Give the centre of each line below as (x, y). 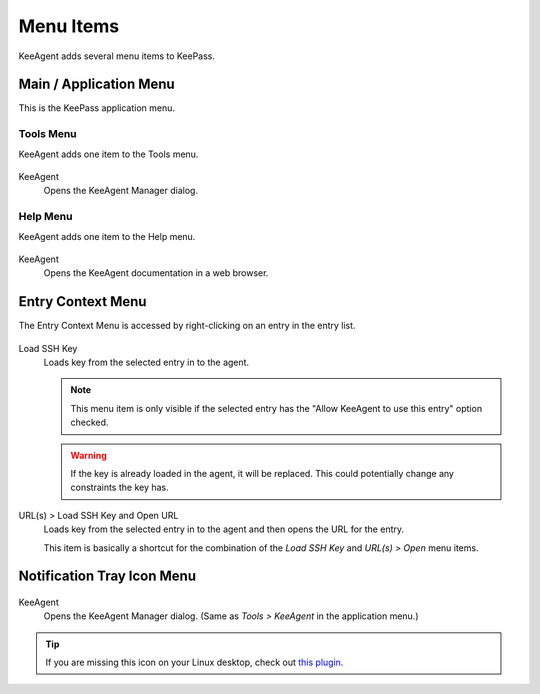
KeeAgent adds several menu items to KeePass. (116, 56)
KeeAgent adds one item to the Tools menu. (108, 154)
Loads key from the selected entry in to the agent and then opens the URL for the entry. (224, 529)
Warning (88, 455)
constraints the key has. (119, 487)
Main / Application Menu (96, 84)
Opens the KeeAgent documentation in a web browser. (156, 273)
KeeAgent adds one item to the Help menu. (107, 236)
